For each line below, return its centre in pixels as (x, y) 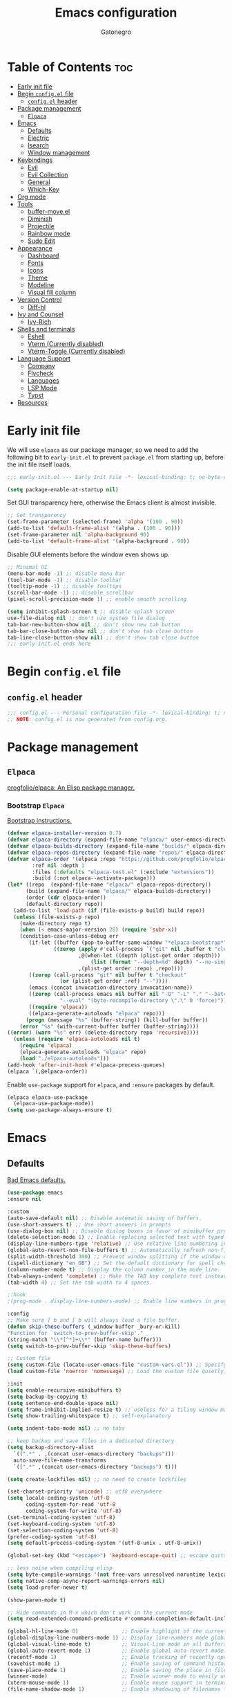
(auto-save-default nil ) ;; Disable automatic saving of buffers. (105, 1218)
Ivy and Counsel (40, 314)
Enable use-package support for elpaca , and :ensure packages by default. (111, 1085)
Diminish (40, 219)
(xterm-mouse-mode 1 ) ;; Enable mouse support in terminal (118, 1683)
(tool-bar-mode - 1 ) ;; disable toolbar (65, 580)
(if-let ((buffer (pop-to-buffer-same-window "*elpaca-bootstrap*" (128, 943)
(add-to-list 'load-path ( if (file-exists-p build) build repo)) (109, 910)
